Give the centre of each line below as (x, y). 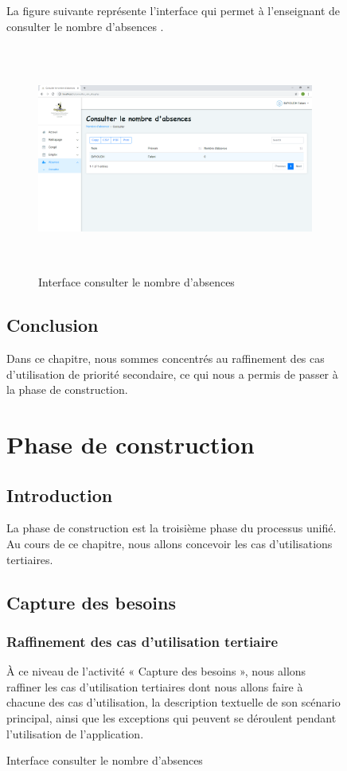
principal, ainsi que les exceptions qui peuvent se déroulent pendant (172, 717)
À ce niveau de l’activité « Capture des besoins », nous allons (156, 671)
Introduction (60, 495)
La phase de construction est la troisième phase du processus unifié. (172, 528)
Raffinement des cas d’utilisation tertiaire (142, 641)
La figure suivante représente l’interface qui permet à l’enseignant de (173, 10)
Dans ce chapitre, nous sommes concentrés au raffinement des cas (166, 358)
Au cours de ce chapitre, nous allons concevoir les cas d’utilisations (170, 543)
